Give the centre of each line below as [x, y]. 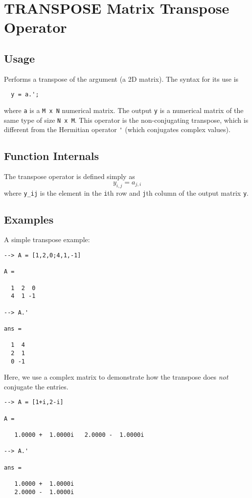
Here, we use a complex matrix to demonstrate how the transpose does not [116, 377]
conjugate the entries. [36, 386]
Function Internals [52, 156]
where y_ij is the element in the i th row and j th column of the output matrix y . [126, 192]
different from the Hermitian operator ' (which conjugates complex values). [117, 129]
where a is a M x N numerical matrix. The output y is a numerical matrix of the [124, 110]
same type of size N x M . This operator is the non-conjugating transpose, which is [126, 120]
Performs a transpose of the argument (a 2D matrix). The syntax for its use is [121, 79]
